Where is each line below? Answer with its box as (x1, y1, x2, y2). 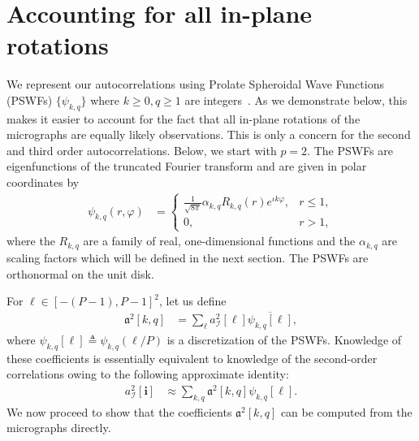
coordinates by (6, 174, 80, 191)
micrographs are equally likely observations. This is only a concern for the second (6, 126, 411, 143)
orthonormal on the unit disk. (6, 265, 154, 282)
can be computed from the (280, 403, 413, 420)
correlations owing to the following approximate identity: (6, 365, 289, 383)
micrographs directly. (6, 419, 111, 436)
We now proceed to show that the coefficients (6, 403, 232, 420)
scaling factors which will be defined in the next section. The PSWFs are (6, 249, 369, 266)
